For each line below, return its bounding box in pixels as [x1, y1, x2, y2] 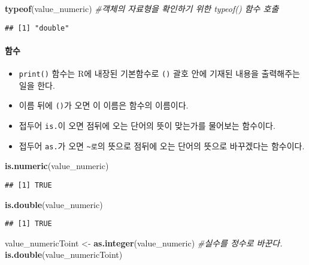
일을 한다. [19, 79, 55, 91]
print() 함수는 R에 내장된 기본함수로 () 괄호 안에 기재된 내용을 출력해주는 [19, 67, 300, 80]
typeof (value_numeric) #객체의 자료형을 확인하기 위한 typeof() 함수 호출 [5, 2, 279, 14]
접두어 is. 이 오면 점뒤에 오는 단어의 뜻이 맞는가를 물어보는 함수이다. [19, 119, 275, 131]
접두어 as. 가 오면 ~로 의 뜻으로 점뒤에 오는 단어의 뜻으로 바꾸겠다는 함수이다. [19, 139, 305, 152]
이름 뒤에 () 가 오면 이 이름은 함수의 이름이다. [19, 99, 189, 112]
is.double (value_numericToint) [5, 248, 123, 261]
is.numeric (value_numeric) [5, 159, 109, 172]
